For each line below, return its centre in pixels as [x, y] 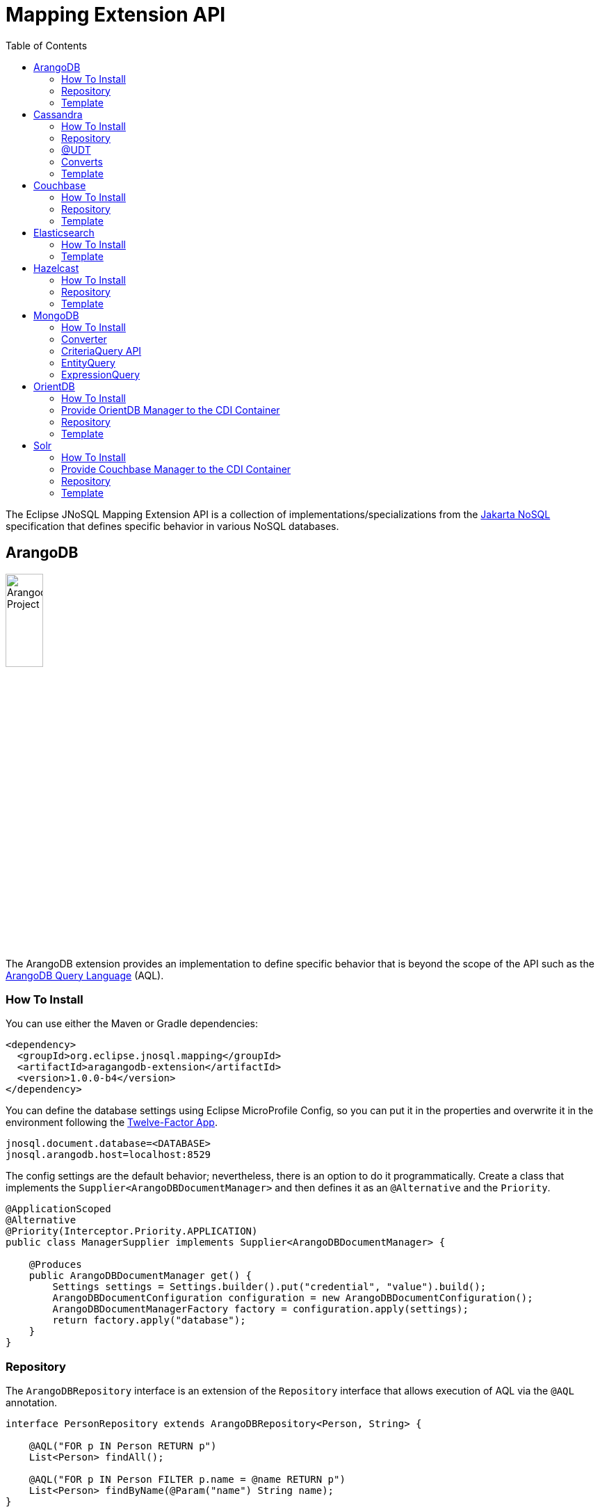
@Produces [55, 1265]
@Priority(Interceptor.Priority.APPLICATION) [132, 1231]
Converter [84, 339]
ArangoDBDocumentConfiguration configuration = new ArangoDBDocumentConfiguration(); [293, 1298]
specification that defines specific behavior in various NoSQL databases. [172, 526]
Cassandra [58, 114]
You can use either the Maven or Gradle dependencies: [132, 1024]
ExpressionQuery [101, 374]
